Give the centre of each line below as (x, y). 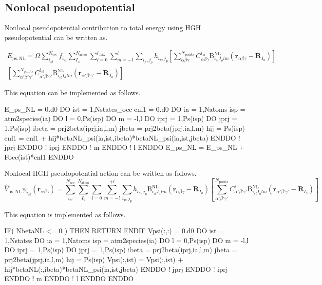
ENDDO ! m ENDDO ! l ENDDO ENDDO (69, 278)
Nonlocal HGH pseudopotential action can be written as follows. (101, 173)
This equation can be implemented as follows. (73, 92)
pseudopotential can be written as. (56, 37)
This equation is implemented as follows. (65, 214)
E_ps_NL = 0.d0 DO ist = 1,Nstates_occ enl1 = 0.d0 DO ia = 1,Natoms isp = (125, 109)
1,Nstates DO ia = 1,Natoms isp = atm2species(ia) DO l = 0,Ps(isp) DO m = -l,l (127, 240)
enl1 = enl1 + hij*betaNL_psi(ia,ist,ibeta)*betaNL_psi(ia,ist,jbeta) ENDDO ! (122, 137)
